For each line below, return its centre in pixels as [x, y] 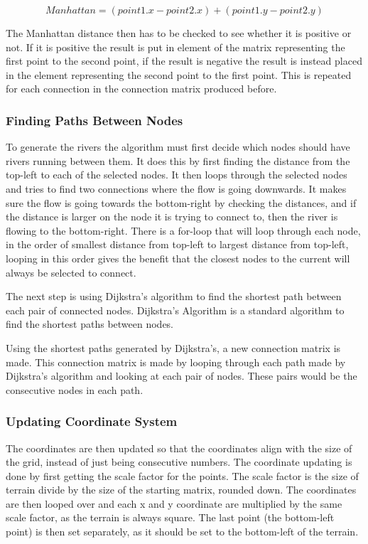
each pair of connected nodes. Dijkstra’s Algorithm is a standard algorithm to [175, 310]
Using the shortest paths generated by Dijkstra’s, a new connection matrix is [173, 347]
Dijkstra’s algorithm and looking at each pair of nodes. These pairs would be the [182, 376]
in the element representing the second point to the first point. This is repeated [179, 74]
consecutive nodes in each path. [75, 389]
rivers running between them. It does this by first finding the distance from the [178, 160]
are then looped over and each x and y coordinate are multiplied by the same [174, 503]
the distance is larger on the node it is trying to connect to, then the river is [172, 217]
